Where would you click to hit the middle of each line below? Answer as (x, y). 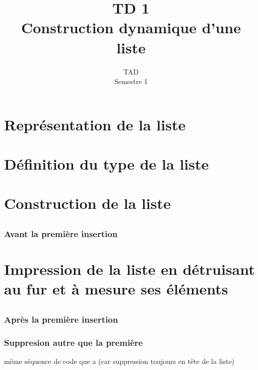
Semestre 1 (131, 81)
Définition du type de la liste (107, 164)
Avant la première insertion (61, 234)
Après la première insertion (61, 319)
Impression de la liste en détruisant (130, 269)
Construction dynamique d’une (131, 27)
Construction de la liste (87, 203)
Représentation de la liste (95, 124)
